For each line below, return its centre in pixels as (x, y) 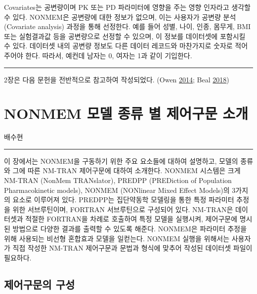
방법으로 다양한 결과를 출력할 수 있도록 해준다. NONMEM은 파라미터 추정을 (130, 229)
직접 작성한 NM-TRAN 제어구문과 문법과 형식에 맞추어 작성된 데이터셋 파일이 (132, 248)
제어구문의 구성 (40, 284)
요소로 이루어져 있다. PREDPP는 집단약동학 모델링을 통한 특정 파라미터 (123, 200)
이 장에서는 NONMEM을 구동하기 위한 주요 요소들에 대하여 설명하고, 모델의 (121, 161)
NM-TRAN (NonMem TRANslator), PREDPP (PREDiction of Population (118, 180)
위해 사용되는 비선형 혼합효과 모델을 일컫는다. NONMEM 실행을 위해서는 (117, 238)
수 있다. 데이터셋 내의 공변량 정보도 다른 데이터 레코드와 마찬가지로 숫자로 (118, 46)
